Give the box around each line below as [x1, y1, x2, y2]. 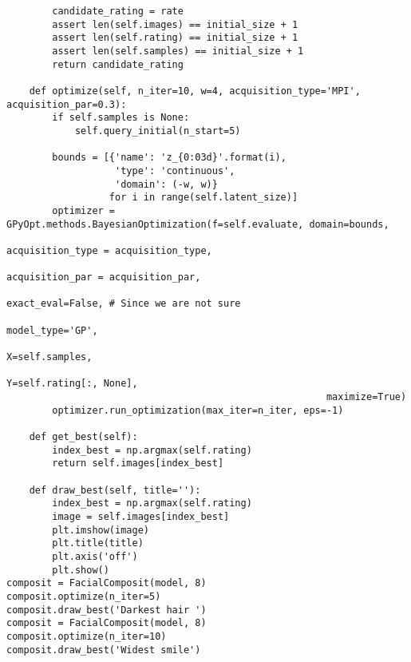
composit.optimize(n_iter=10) [6, 630, 167, 642]
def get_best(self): [29, 431, 138, 442]
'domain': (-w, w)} [115, 178, 218, 190]
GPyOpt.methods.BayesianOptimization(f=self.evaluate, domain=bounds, [6, 218, 389, 230]
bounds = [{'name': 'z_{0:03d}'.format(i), [52, 152, 287, 164]
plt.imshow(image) [52, 524, 149, 536]
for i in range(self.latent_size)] [109, 192, 298, 204]
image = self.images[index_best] [52, 510, 230, 522]
